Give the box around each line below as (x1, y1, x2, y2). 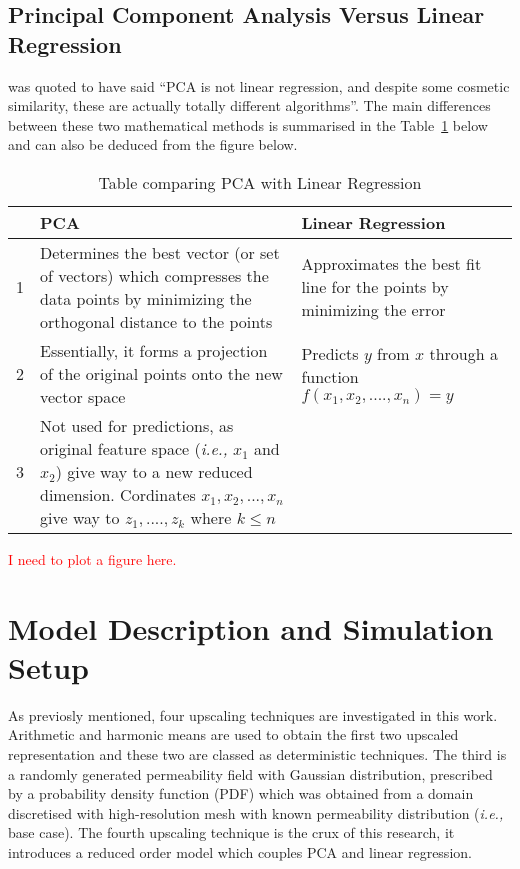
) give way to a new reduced (55, 459, 253, 483)
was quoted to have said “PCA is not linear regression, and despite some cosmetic (8, 75, 510, 96)
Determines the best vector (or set (40, 240, 280, 264)
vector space (40, 384, 126, 408)
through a (429, 342, 498, 366)
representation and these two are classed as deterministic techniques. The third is (8, 744, 507, 765)
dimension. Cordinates (40, 482, 196, 506)
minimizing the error (301, 298, 446, 322)
